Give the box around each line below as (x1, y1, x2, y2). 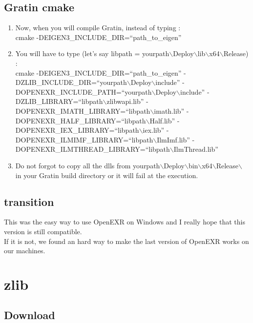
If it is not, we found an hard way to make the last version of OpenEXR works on (4, 236, 249, 246)
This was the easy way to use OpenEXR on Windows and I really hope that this (4, 217, 245, 227)
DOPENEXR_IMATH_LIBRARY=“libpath (15, 105, 150, 116)
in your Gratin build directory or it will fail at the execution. (15, 170, 198, 180)
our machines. (4, 245, 45, 256)
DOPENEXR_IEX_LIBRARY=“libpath (15, 125, 139, 135)
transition (4, 194, 54, 209)
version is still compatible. (4, 226, 82, 236)
